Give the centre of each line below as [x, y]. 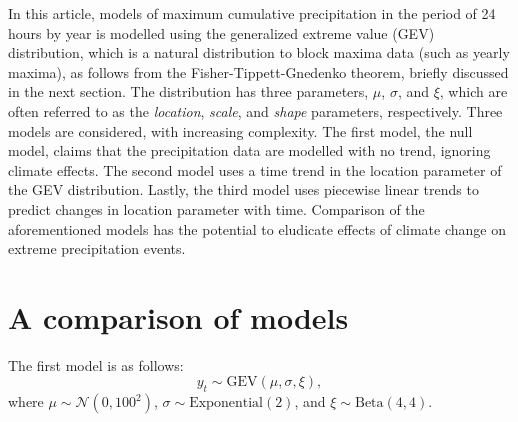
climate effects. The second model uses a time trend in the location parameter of [255, 169]
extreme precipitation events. [97, 248]
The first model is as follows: [96, 364]
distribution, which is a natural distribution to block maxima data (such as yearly [259, 52]
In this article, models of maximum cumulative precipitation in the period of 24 [252, 13]
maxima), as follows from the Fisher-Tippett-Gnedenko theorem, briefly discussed [258, 71]
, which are [473, 91]
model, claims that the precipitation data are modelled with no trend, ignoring [249, 150]
